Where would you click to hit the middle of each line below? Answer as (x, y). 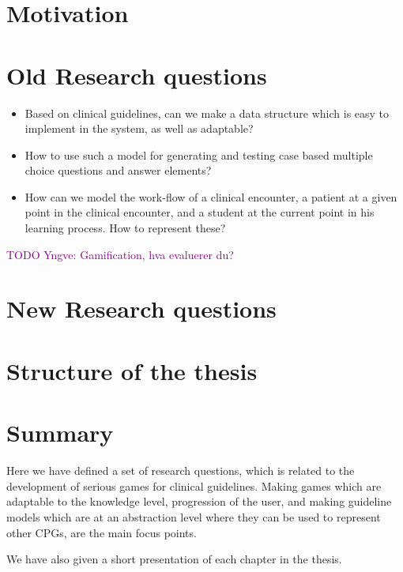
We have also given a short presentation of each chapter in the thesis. (174, 559)
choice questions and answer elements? (118, 170)
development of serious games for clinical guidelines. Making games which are (194, 485)
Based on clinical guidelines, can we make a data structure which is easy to (207, 113)
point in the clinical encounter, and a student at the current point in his (200, 212)
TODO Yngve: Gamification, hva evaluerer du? (120, 254)
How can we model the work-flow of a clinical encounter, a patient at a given (211, 196)
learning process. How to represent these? (125, 228)
